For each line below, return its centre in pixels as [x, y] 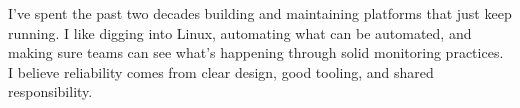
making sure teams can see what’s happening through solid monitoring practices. [256, 52]
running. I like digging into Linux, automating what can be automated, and [240, 32]
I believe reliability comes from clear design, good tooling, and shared [221, 71]
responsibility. [50, 91]
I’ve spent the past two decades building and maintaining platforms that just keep [260, 13]
